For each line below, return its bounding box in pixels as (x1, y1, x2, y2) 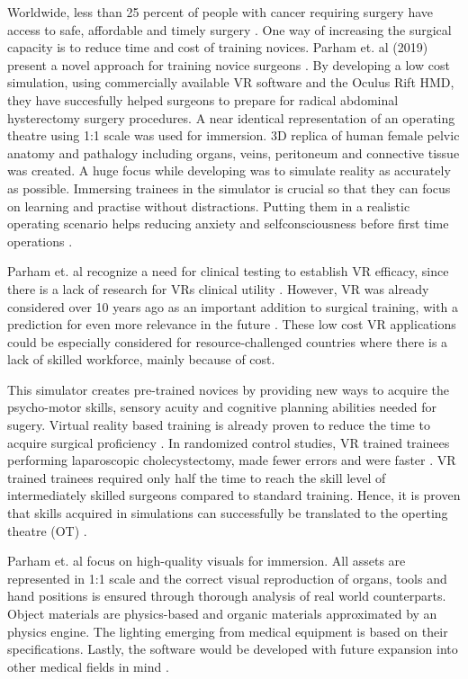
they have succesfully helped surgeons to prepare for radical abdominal (7, 90, 399, 109)
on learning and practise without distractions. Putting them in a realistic (7, 196, 410, 215)
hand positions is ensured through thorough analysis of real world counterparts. (7, 586, 446, 605)
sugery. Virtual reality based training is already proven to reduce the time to (7, 415, 430, 434)
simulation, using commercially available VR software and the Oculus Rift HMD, (7, 73, 454, 92)
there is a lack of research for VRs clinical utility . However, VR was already (7, 279, 429, 298)
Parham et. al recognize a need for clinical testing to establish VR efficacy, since (7, 262, 449, 281)
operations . (7, 231, 73, 250)
